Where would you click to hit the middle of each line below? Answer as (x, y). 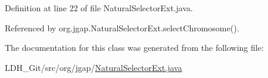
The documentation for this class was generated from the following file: (134, 48)
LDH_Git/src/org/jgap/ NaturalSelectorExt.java (94, 67)
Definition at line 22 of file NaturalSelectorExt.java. (99, 8)
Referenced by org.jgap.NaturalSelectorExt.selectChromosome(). (122, 27)
